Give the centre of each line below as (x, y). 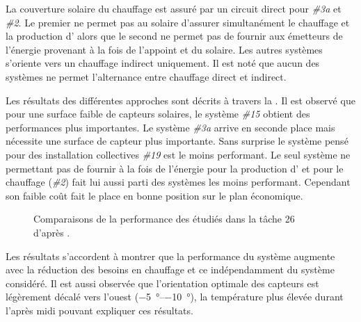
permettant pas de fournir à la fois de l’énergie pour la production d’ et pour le (175, 168)
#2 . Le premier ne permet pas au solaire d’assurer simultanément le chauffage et (178, 22)
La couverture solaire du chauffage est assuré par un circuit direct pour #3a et (174, 8)
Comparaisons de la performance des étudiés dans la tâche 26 (164, 219)
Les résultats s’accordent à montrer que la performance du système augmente (170, 256)
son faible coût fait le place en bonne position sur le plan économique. (154, 195)
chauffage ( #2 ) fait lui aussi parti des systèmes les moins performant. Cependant (178, 182)
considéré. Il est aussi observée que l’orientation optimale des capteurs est (162, 283)
